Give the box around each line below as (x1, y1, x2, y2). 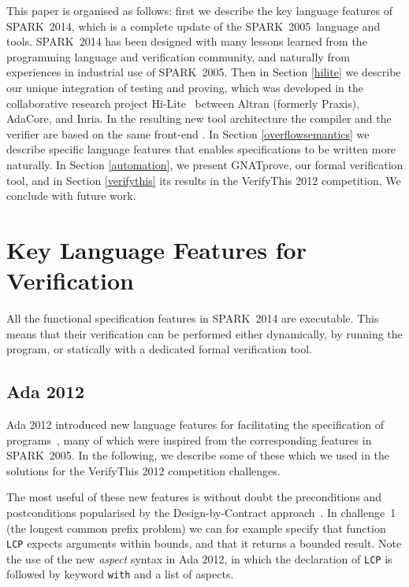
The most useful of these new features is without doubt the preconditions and (6, 489, 382, 505)
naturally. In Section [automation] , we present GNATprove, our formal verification (6, 156, 403, 172)
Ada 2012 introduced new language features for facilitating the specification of (6, 416, 385, 433)
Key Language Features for (6, 233, 307, 265)
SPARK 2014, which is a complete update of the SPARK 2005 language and (6, 17, 381, 34)
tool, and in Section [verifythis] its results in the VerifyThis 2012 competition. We (6, 172, 401, 188)
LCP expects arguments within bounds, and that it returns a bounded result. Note (6, 535, 402, 552)
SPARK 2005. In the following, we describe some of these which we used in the (6, 447, 390, 463)
